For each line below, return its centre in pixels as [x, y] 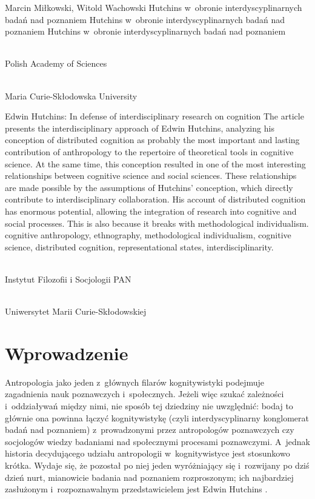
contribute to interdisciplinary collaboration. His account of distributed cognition [155, 199]
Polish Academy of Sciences [56, 63]
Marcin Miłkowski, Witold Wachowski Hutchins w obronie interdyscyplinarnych [154, 7]
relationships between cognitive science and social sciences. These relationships [151, 176]
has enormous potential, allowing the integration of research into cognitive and [151, 211]
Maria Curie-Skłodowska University [71, 95]
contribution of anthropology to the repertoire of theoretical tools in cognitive [149, 151]
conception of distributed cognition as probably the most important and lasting [152, 140]
